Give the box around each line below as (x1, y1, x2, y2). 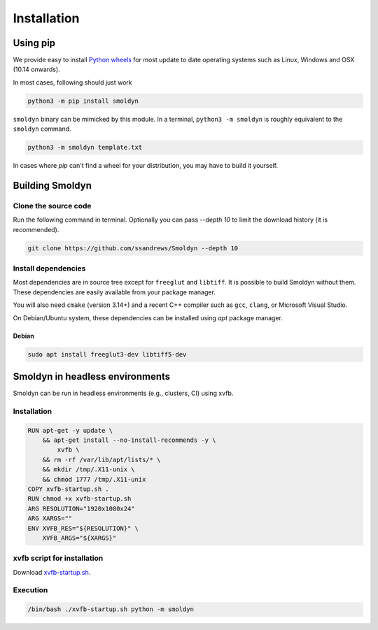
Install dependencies (13, 264, 86, 273)
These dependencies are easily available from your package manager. (13, 287, 216, 296)
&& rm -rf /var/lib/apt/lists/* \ (42, 455, 161, 464)
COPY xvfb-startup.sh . (27, 485, 110, 493)
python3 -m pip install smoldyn (27, 96, 139, 105)
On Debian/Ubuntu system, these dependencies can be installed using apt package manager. (13, 313, 283, 322)
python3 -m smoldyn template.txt (27, 143, 143, 152)
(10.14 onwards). (13, 65, 60, 73)
